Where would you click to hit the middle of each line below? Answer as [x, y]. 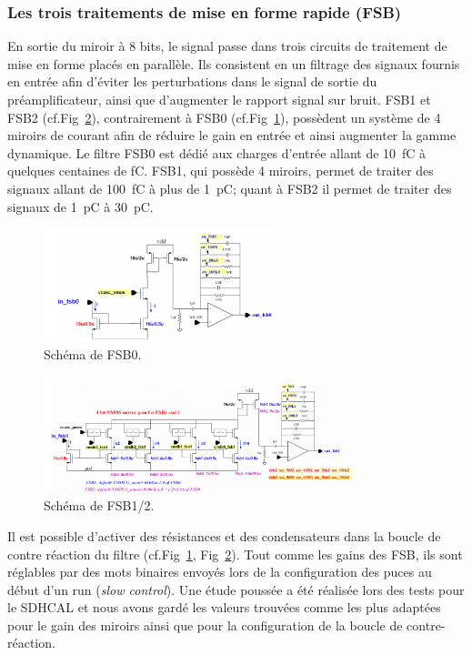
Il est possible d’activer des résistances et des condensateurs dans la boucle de [224, 535]
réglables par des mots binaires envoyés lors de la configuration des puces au [220, 572]
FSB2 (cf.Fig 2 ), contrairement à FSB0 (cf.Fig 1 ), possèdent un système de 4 [224, 117]
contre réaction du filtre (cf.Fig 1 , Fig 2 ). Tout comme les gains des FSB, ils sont [235, 554]
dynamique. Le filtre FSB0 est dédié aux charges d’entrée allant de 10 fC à [217, 152]
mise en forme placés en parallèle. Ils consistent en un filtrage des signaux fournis [234, 63]
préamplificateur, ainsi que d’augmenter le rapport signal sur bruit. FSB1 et [219, 99]
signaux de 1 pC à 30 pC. [80, 206]
